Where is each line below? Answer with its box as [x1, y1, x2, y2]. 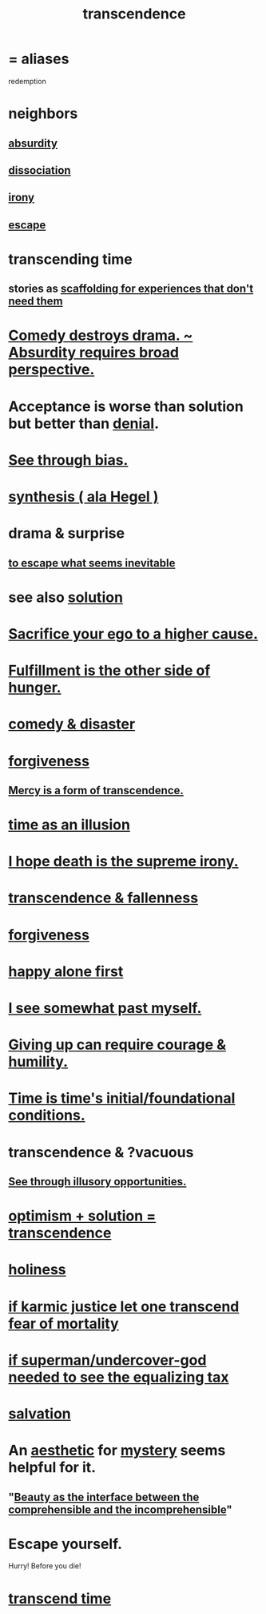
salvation [8, 1404, 72, 1422]
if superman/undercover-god [8, 1351, 207, 1369]
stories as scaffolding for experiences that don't [8, 282, 254, 296]
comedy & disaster [8, 715, 136, 733]
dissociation [8, 163, 71, 177]
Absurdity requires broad [8, 344, 180, 361]
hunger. [8, 679, 62, 697]
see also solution [8, 588, 124, 606]
